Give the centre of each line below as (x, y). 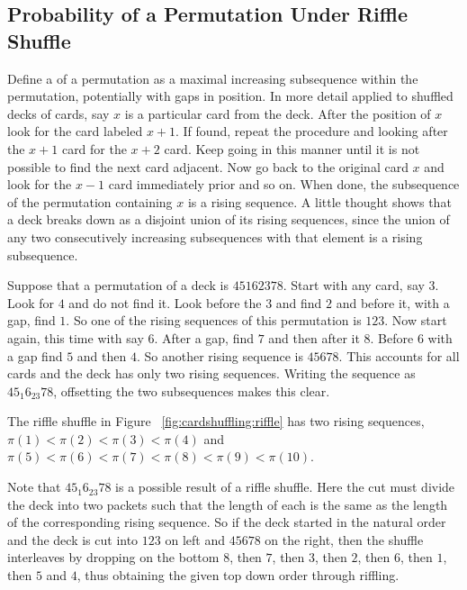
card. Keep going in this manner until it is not (292, 148)
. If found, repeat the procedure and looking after (312, 131)
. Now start (416, 320)
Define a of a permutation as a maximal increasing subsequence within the (213, 78)
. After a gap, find (204, 337)
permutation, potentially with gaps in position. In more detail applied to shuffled (230, 96)
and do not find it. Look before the (165, 302)
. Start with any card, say (354, 285)
